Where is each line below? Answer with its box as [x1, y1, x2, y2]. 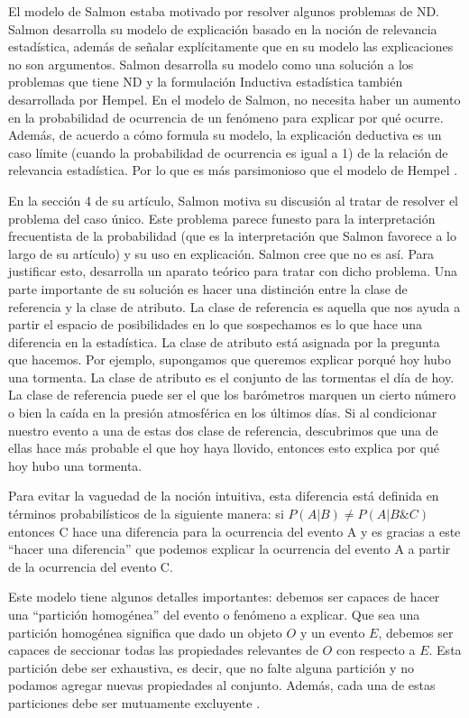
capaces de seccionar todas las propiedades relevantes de [8, 640, 318, 659]
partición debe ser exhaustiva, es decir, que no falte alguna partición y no [8, 658, 414, 677]
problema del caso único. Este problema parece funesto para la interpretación [8, 208, 436, 227]
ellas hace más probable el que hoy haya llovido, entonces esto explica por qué [8, 438, 439, 457]
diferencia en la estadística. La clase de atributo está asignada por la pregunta [8, 332, 440, 351]
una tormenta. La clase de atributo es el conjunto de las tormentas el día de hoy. [8, 367, 455, 386]
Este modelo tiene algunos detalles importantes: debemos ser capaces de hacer [8, 587, 440, 606]
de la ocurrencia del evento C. [8, 557, 173, 575]
